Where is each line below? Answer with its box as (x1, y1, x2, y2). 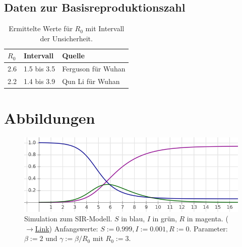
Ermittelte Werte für (9, 23, 73, 34)
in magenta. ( (187, 213, 228, 224)
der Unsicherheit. (40, 33, 93, 43)
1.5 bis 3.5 (23, 63, 55, 74)
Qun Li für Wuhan (62, 76, 120, 87)
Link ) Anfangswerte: (35, 223, 98, 233)
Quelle (62, 50, 85, 61)
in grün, (152, 213, 177, 224)
